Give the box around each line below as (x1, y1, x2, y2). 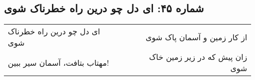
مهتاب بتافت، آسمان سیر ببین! (8, 56, 109, 68)
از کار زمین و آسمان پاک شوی (146, 31, 247, 43)
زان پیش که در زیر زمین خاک (149, 51, 247, 63)
